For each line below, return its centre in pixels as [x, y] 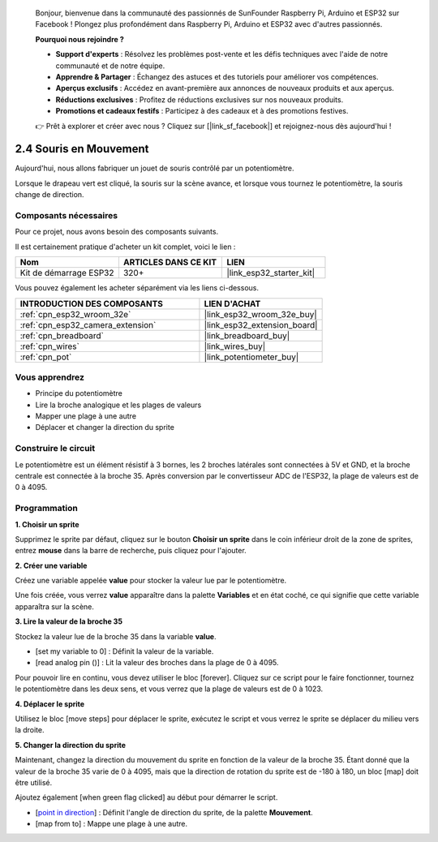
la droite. [30, 730]
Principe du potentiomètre [79, 393]
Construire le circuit [55, 449]
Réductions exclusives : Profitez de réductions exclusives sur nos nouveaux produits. [200, 99]
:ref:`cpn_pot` [46, 357]
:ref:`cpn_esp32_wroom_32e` [75, 314]
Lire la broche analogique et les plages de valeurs [118, 405]
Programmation [47, 509]
